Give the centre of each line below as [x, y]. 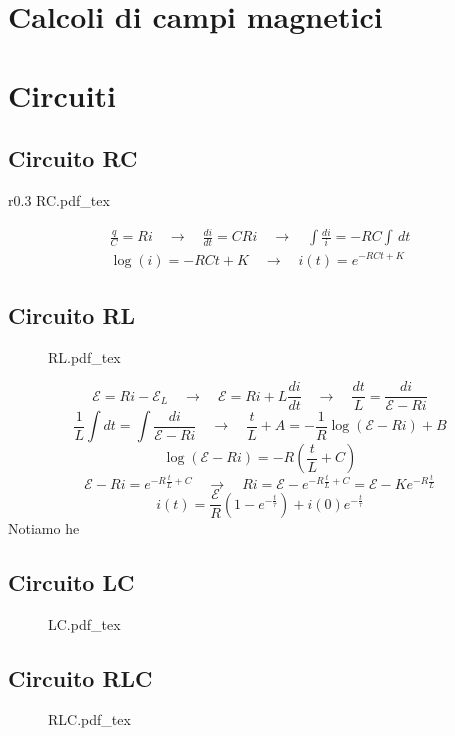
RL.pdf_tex [84, 356]
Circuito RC [73, 158]
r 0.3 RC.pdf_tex [59, 199]
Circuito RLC [80, 677]
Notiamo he [44, 527]
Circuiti [62, 94]
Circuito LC [71, 581]
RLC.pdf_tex [89, 719]
